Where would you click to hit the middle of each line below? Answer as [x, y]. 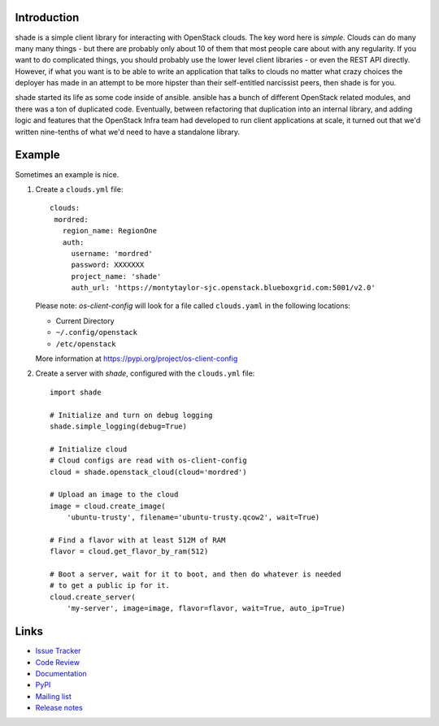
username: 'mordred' [112, 253]
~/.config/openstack [97, 333]
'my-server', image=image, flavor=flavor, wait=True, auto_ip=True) [206, 609]
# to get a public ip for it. [110, 586]
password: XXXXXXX [108, 265]
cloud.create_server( [93, 597]
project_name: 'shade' [116, 276]
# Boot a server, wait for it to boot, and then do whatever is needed [196, 574]
